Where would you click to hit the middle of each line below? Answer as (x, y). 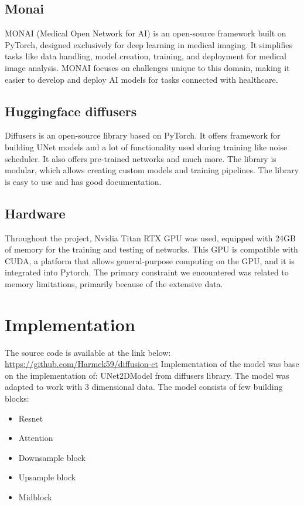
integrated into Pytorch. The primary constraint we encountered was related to (147, 272)
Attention (36, 438)
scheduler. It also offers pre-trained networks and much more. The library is (141, 158)
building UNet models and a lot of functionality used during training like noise (146, 147)
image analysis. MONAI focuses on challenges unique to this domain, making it (147, 67)
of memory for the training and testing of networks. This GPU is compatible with (151, 249)
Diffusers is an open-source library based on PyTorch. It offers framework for (143, 135)
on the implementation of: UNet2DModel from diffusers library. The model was (147, 375)
